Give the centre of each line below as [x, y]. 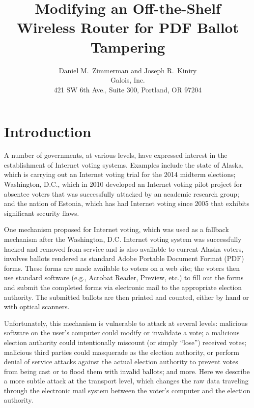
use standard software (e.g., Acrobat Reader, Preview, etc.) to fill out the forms [124, 277]
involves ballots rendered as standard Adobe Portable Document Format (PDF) [124, 258]
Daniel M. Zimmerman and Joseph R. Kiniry [128, 70]
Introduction [48, 131]
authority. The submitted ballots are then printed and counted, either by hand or [127, 297]
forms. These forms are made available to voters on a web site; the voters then [122, 268]
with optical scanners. [37, 306]
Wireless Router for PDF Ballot [128, 27]
